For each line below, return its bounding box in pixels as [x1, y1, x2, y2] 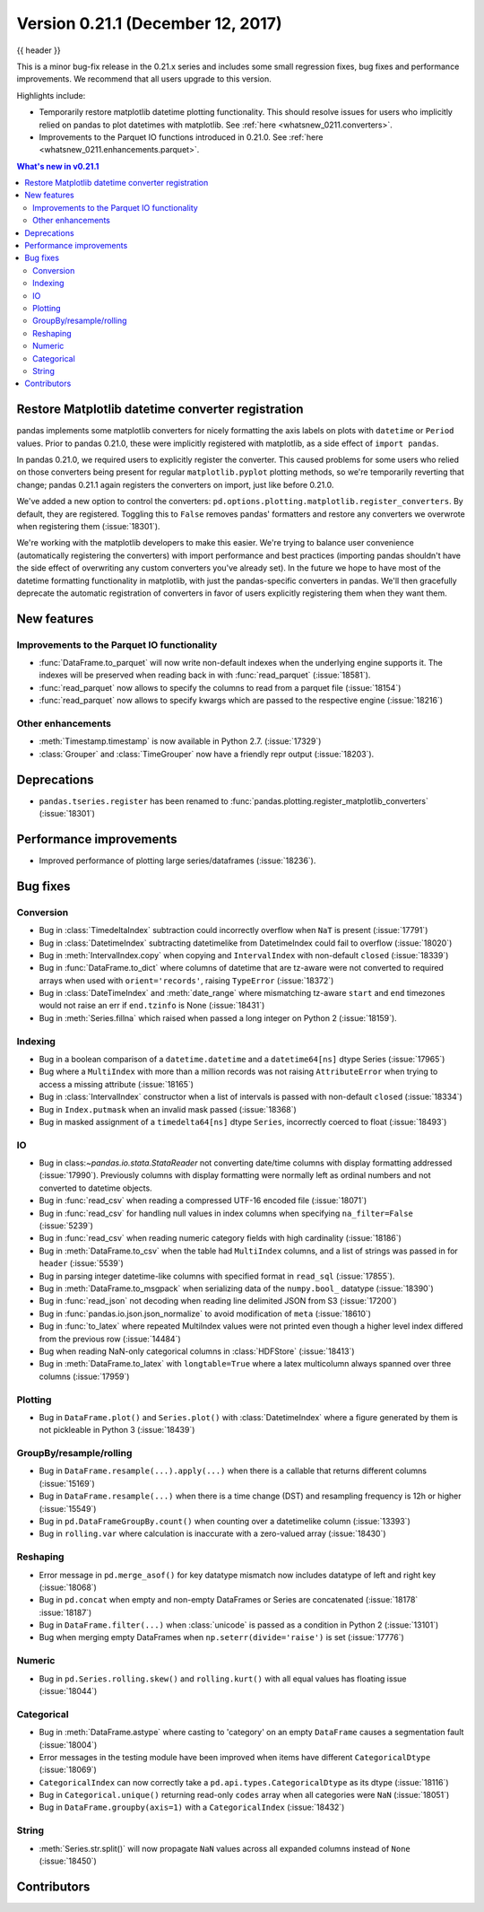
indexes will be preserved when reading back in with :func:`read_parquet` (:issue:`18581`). [39, 669, 371, 681]
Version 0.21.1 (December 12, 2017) [16, 13, 282, 33]
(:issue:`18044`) [39, 1685, 98, 1696]
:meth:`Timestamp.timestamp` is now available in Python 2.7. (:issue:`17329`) [39, 736, 322, 746]
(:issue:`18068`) [39, 1582, 98, 1593]
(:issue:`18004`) [39, 1739, 98, 1750]
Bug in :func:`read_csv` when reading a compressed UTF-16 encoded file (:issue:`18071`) [39, 1195, 367, 1206]
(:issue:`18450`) [39, 1855, 98, 1866]
